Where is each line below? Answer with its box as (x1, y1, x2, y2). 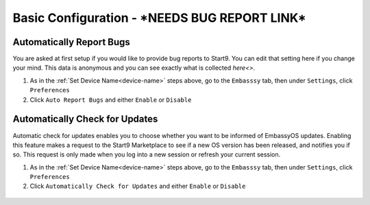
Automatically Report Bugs (12, 36, 130, 48)
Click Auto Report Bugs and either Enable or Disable (29, 96, 192, 104)
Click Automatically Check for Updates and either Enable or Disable (29, 182, 246, 191)
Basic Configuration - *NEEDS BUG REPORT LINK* (12, 10, 306, 25)
